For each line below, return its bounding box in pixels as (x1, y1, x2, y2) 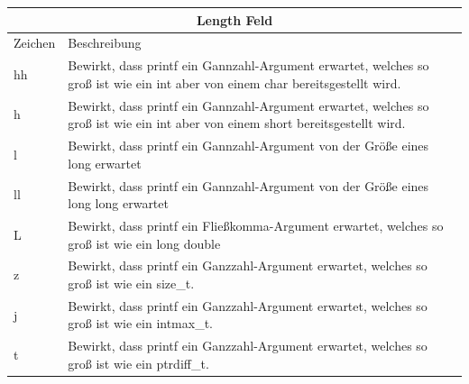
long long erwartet (68, 194, 169, 213)
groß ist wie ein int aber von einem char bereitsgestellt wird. (68, 73, 401, 92)
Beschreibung (68, 33, 142, 52)
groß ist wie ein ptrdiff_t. (68, 353, 209, 372)
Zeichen (14, 33, 56, 52)
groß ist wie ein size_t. (68, 273, 195, 292)
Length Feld (196, 10, 273, 29)
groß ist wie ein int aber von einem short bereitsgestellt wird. (68, 114, 406, 133)
